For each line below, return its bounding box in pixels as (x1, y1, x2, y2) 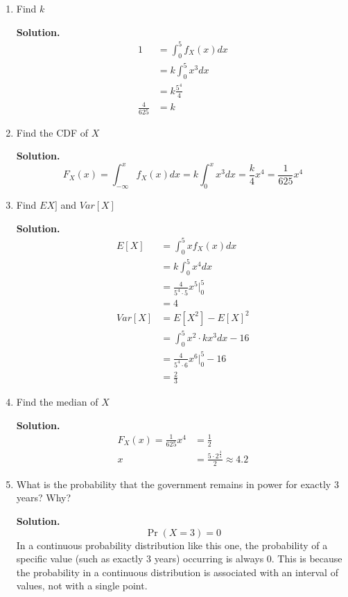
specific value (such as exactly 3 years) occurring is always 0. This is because (16, 551, 342, 566)
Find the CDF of (16, 125, 89, 139)
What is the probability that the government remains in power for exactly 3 (16, 476, 339, 491)
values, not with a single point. (16, 578, 148, 593)
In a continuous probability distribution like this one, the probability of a (16, 537, 328, 552)
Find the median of (16, 395, 98, 409)
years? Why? (16, 490, 71, 505)
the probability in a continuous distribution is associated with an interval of (16, 564, 338, 579)
